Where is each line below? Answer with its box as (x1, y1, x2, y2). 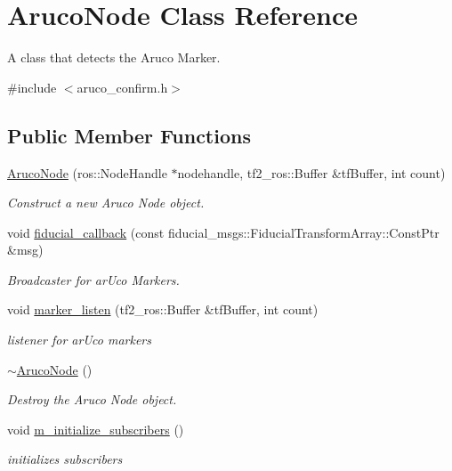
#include (7, 77, 57, 96)
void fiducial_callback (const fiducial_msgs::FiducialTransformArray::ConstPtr (7, 223, 440, 241)
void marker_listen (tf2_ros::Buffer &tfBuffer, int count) (7, 300, 319, 319)
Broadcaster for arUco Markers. (7, 270, 180, 288)
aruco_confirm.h (77, 77, 168, 96)
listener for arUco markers (7, 330, 151, 349)
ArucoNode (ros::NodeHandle (7, 163, 167, 182)
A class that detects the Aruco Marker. (7, 48, 221, 67)
